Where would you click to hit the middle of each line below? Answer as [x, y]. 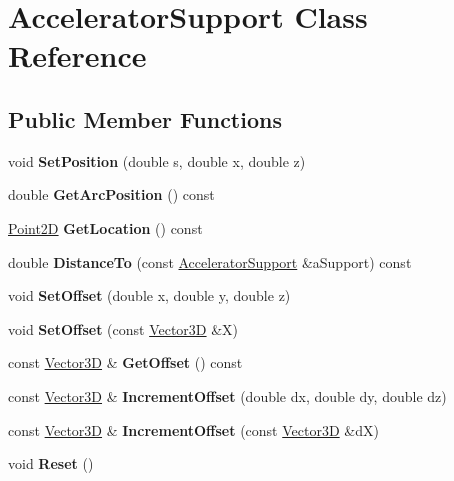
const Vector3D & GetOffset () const [125, 362]
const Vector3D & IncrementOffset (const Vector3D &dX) [193, 429]
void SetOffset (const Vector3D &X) [123, 328]
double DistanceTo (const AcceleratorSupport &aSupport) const [210, 261]
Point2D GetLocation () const [105, 227]
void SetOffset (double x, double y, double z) [149, 295]
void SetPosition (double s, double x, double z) [157, 160]
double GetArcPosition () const [111, 194]
